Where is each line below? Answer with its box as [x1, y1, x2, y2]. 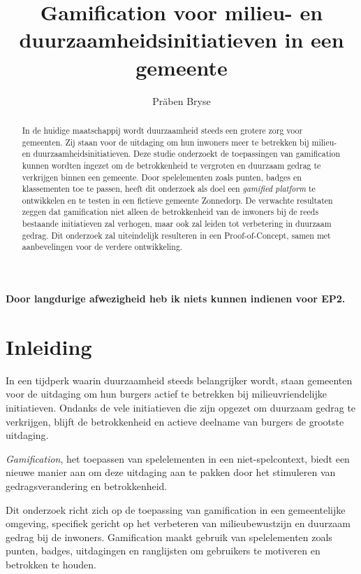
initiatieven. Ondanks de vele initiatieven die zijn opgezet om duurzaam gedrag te [6, 400, 356, 415]
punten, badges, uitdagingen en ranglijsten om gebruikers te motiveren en [6, 543, 321, 558]
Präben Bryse [152, 93, 211, 108]
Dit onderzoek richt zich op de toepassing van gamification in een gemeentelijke [6, 502, 346, 517]
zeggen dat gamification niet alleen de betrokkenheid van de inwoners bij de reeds [22, 206, 319, 218]
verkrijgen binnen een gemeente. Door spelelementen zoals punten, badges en [22, 171, 302, 183]
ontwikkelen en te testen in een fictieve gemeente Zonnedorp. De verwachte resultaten [22, 194, 333, 206]
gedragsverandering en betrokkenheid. [6, 478, 168, 493]
